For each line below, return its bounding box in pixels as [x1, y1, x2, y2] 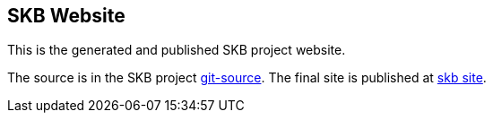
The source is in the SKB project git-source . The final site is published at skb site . [7, 70, 487, 86]
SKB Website [7, 4, 125, 27]
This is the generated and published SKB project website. [7, 42, 346, 58]
